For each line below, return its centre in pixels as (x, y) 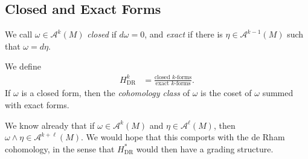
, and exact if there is (184, 34)
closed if (102, 34)
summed (278, 93)
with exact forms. (37, 104)
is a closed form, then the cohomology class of (106, 93)
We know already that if (50, 125)
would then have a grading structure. (205, 148)
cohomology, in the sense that (60, 148)
